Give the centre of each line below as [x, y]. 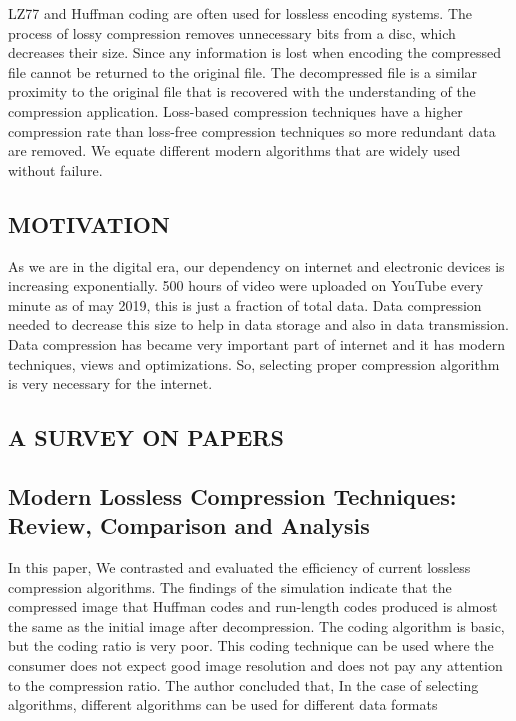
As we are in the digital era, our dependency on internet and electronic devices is [256, 265]
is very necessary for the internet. [110, 383]
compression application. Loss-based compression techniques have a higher [235, 110]
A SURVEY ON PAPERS [146, 437]
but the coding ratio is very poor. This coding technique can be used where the [251, 645]
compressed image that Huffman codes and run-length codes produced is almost [253, 606]
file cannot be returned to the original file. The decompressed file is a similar [243, 71]
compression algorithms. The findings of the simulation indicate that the [230, 586]
